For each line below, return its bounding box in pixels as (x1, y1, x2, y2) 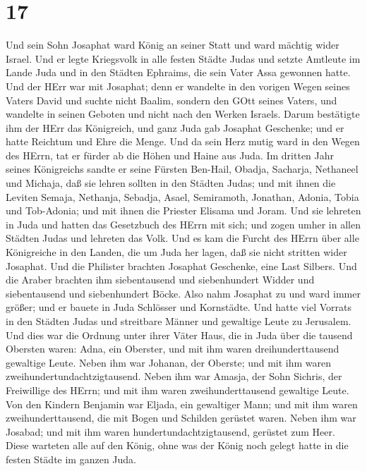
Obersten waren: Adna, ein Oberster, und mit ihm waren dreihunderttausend (6, 341, 339, 356)
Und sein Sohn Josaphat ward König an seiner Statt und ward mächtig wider (6, 37, 339, 52)
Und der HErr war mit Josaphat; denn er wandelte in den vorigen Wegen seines (6, 78, 350, 93)
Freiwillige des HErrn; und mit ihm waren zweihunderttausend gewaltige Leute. (6, 382, 349, 397)
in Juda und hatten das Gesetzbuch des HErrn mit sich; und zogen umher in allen (6, 216, 361, 231)
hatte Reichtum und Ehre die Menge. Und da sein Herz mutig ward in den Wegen (6, 134, 360, 149)
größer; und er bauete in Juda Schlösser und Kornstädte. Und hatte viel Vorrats (6, 300, 352, 314)
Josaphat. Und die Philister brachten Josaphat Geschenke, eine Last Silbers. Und (6, 258, 357, 273)
